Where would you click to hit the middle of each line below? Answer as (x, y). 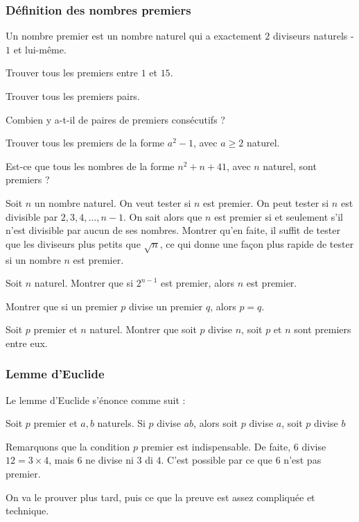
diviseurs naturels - (314, 36)
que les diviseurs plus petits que (73, 243)
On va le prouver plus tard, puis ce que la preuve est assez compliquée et (160, 497)
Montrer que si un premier (62, 306)
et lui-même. (40, 49)
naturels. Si (121, 423)
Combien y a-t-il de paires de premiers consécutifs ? (115, 119)
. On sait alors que (163, 216)
